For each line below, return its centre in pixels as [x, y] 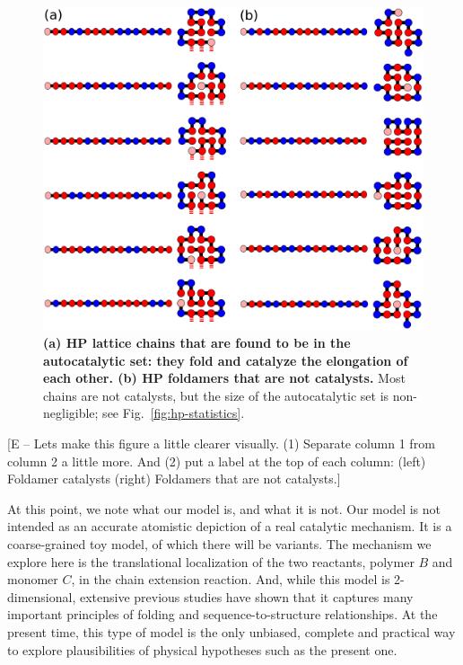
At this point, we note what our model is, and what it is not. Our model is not [224, 508]
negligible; [71, 413]
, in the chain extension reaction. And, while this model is [231, 579]
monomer [33, 579]
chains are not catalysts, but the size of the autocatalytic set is [216, 395]
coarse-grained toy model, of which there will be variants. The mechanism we [219, 543]
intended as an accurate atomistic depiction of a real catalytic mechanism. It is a [230, 526]
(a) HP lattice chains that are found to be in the [197, 342]
